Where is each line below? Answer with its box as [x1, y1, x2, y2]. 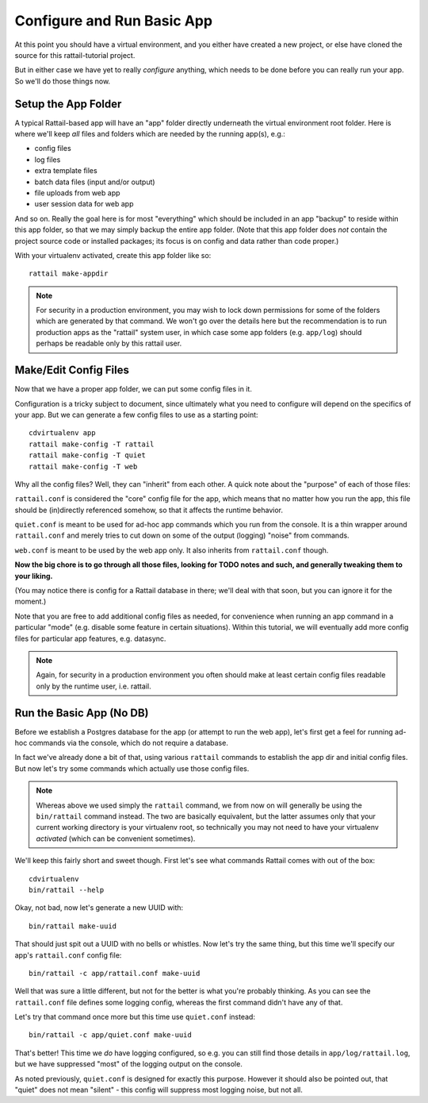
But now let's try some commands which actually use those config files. [14, 763, 250, 773]
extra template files [34, 166, 98, 175]
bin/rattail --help [29, 885, 105, 894]
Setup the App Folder [14, 97, 122, 110]
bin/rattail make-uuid [29, 921, 117, 931]
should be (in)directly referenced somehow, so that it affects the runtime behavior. [14, 505, 284, 515]
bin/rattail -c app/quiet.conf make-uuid [29, 1031, 192, 1039]
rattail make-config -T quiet [29, 451, 147, 460]
